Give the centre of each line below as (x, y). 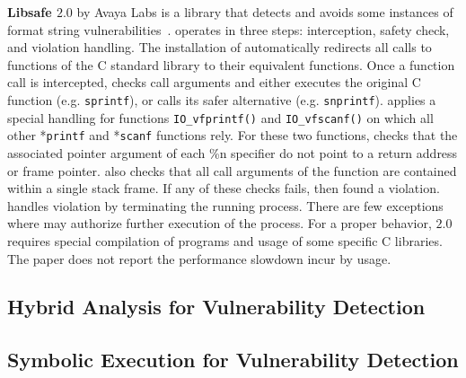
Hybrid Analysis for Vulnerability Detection (216, 307)
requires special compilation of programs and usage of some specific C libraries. (225, 240)
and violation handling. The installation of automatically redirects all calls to (220, 47)
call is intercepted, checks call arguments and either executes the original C (214, 82)
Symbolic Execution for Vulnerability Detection (233, 360)
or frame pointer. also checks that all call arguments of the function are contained (232, 170)
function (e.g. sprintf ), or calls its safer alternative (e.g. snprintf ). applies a (222, 99)
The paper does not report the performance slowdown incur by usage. (199, 258)
